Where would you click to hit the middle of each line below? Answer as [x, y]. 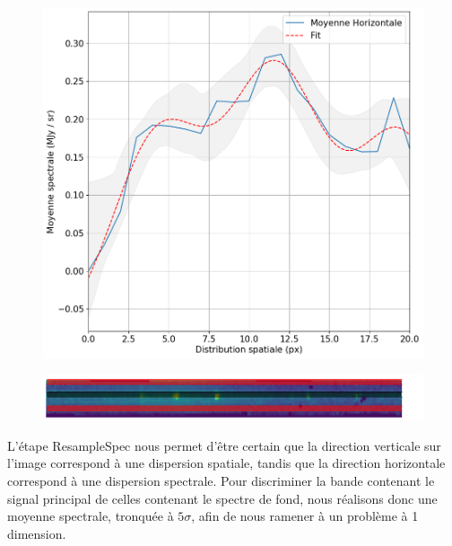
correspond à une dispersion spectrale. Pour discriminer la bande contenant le [221, 480]
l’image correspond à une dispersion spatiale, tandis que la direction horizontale [226, 463]
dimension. [37, 533]
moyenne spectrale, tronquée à [91, 516]
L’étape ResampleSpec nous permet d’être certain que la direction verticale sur [224, 445]
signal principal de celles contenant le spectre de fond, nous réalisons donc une [222, 498]
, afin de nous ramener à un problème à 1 [305, 516]
